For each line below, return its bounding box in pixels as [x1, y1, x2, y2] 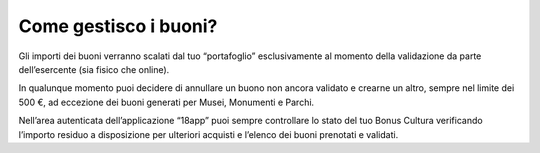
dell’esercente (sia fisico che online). [18, 63, 170, 75]
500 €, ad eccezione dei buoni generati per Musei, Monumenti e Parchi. [18, 96, 315, 108]
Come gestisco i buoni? [18, 15, 218, 37]
